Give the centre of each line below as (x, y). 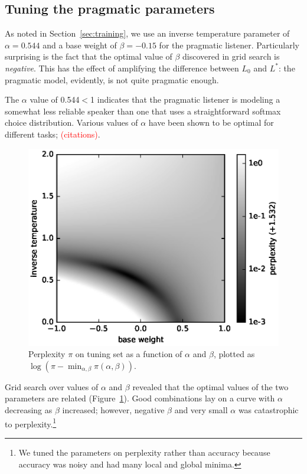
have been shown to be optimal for (211, 122)
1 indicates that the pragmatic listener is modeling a (185, 99)
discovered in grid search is (231, 56)
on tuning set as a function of (129, 354)
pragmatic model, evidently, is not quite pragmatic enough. (112, 79)
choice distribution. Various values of (71, 122)
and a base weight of (80, 45)
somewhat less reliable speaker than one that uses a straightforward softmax (143, 111)
